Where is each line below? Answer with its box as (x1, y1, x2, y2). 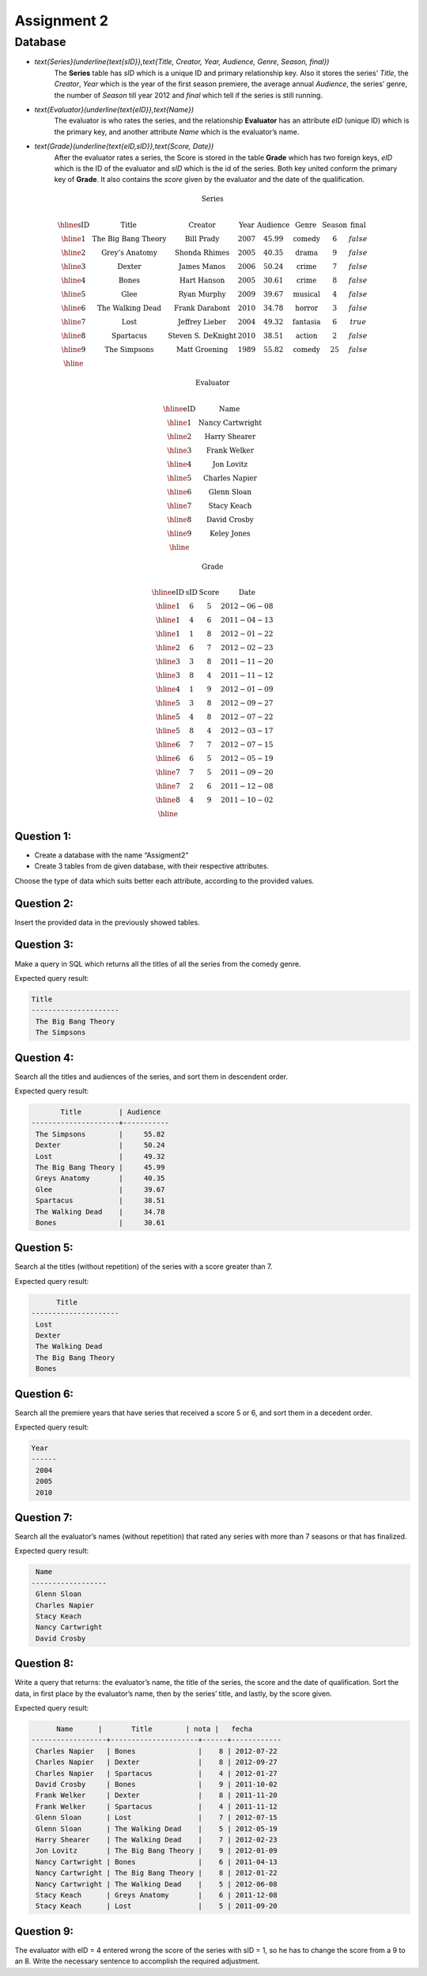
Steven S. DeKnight (167, 331, 237, 340)
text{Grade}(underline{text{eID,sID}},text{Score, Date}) (34, 142, 214, 151)
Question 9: (14, 1925, 74, 1938)
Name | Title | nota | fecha (56, 1724, 253, 1734)
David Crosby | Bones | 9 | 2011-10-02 (36, 1780, 278, 1789)
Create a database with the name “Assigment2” (34, 850, 189, 860)
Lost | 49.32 (36, 1152, 165, 1160)
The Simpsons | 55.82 (36, 1130, 165, 1138)
